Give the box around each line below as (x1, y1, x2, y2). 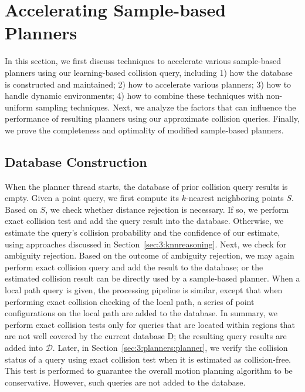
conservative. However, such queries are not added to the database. (5, 376, 246, 388)
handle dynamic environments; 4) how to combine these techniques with (5, 89, 264, 102)
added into (5, 341, 43, 353)
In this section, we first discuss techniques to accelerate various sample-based (5, 55, 281, 67)
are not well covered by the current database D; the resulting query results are (5, 330, 287, 342)
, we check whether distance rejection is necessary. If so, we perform (45, 203, 289, 215)
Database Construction (5, 152, 147, 170)
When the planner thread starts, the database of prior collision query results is (5, 180, 288, 192)
